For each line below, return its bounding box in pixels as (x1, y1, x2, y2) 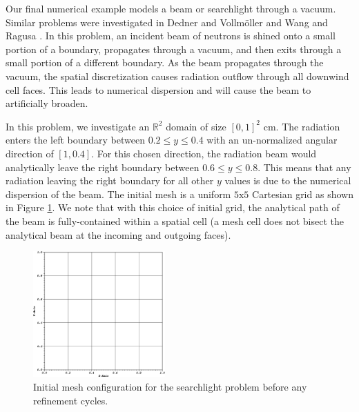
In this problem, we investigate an (6, 119, 150, 133)
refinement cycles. (33, 393, 108, 407)
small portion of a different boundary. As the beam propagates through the (6, 55, 324, 70)
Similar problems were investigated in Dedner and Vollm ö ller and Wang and (6, 14, 328, 29)
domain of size (166, 119, 226, 133)
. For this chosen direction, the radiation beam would (91, 146, 317, 160)
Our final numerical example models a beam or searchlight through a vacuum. (6, 1, 336, 15)
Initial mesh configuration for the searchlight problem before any (33, 379, 307, 393)
